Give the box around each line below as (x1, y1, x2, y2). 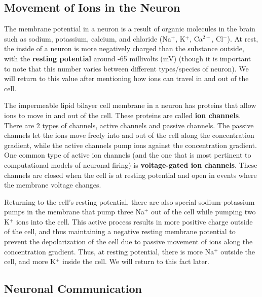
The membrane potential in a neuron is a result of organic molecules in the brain (4, 23, 255, 34)
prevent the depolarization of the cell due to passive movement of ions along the (4, 236, 253, 247)
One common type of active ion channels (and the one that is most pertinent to (4, 150, 251, 160)
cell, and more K (4, 256, 56, 267)
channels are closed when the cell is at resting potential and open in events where (4, 169, 257, 180)
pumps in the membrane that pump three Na (4, 206, 145, 217)
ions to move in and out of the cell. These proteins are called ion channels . (4, 109, 241, 120)
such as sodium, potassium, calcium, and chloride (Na (4, 33, 171, 44)
